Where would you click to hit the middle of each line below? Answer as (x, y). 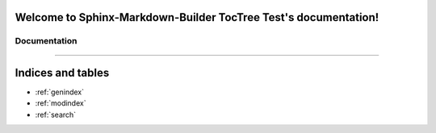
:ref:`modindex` (61, 103)
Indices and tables (62, 73)
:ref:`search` (56, 114)
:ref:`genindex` (60, 92)
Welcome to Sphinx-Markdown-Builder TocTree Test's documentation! (197, 17)
